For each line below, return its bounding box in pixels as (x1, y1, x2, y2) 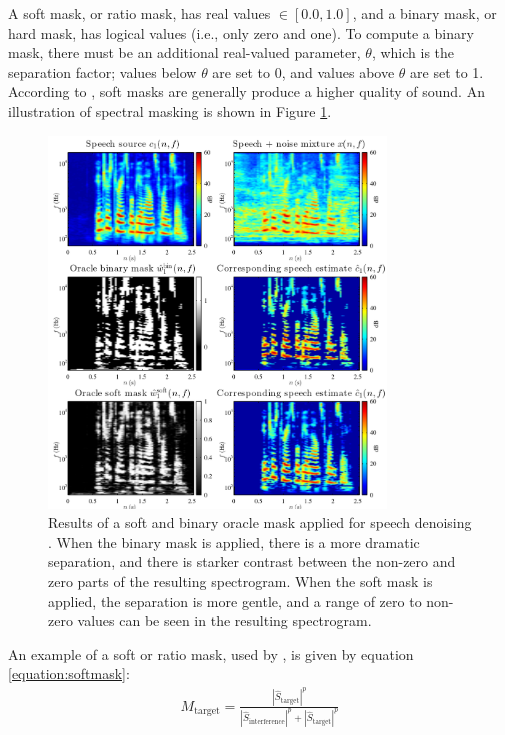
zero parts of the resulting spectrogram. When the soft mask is (48, 571, 433, 591)
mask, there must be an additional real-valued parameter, (8, 42, 361, 63)
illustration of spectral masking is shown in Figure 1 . (8, 100, 332, 121)
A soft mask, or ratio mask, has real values (8, 3, 271, 23)
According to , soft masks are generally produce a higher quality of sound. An (8, 81, 485, 102)
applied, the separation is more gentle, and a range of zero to (48, 590, 422, 611)
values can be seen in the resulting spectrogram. (77, 610, 372, 631)
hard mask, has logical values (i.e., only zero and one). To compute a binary (8, 22, 474, 43)
